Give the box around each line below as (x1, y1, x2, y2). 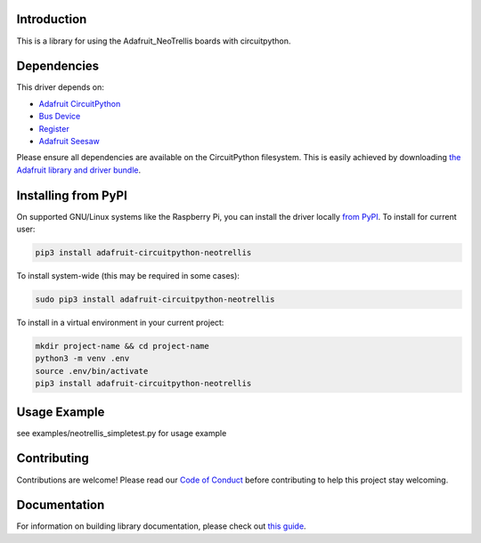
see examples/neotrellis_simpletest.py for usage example (16, 427, 227, 438)
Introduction (16, 12, 87, 27)
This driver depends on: (16, 82, 104, 93)
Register (38, 123, 70, 134)
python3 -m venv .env (35, 353, 130, 364)
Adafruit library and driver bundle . (16, 165, 142, 175)
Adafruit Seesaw (38, 135, 100, 146)
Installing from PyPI (16, 188, 128, 203)
